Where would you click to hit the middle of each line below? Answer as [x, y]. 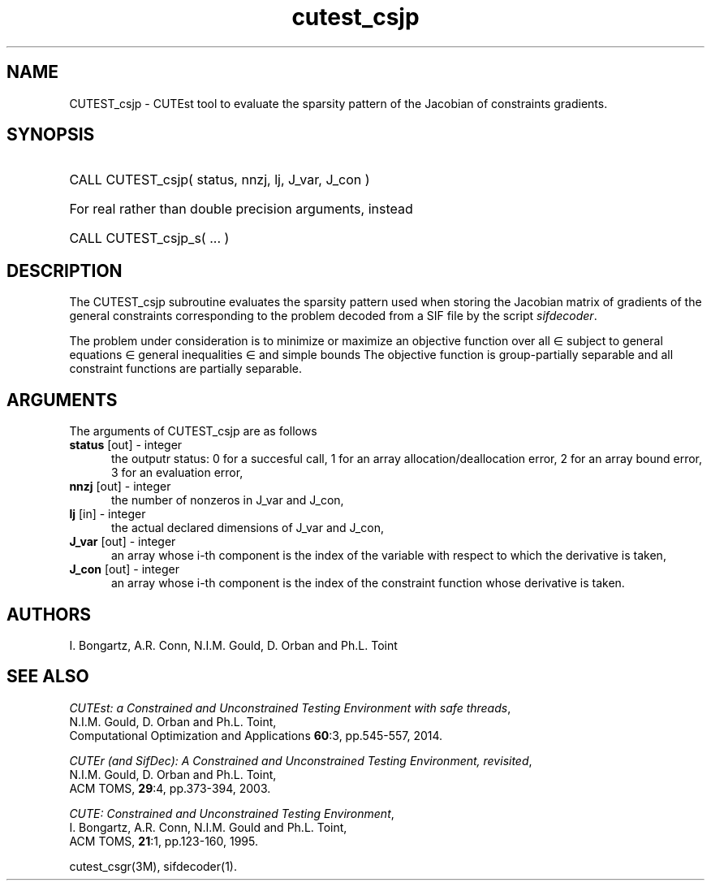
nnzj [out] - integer [120, 487]
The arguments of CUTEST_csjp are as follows [193, 431]
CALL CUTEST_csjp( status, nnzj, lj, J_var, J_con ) [220, 180]
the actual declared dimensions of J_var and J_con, [248, 528]
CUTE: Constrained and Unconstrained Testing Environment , [232, 813]
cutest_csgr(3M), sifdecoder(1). [153, 866]
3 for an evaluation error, [177, 473]
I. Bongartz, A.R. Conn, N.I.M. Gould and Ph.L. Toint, [208, 827]
